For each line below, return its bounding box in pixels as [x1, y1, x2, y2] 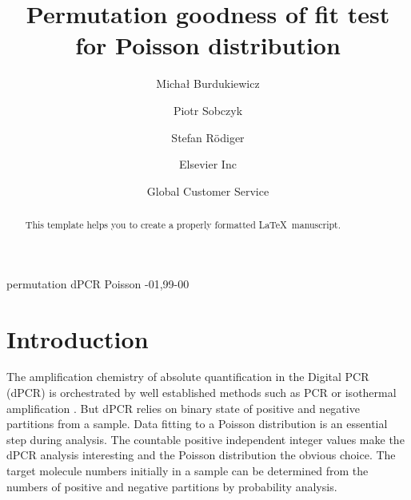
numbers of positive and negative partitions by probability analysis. [6, 478, 337, 494]
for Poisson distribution [75, 29, 341, 62]
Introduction [6, 322, 149, 355]
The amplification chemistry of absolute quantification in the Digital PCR [6, 368, 369, 385]
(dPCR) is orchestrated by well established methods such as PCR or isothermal [6, 384, 397, 401]
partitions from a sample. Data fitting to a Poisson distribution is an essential [6, 415, 388, 432]
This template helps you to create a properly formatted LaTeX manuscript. [25, 218, 341, 232]
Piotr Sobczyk [173, 101, 243, 118]
